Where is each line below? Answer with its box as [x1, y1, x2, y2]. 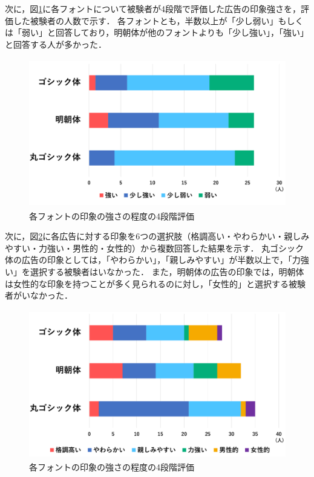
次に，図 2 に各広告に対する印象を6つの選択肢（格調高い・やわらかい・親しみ [5, 230, 310, 242]
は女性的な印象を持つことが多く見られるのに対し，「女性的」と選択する [5, 277, 289, 290]
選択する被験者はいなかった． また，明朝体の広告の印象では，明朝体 [30, 265, 304, 277]
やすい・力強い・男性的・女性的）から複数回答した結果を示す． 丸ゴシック [5, 241, 304, 254]
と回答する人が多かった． [5, 37, 106, 50]
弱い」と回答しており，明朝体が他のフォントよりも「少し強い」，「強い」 [21, 26, 309, 39]
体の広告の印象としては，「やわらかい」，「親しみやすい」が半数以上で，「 [5, 253, 292, 266]
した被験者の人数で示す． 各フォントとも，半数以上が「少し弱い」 [13, 14, 278, 27]
